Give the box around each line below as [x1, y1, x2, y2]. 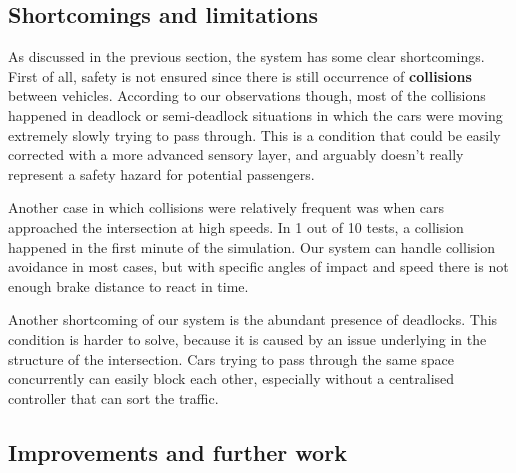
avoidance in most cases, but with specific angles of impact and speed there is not [8, 256, 509, 277]
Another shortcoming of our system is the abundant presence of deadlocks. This [8, 309, 498, 330]
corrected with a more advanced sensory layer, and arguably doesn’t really [8, 144, 464, 165]
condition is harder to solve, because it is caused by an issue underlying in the [8, 328, 487, 349]
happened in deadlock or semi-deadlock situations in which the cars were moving [8, 104, 503, 125]
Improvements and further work [8, 436, 347, 467]
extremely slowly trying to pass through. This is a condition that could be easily [8, 124, 501, 145]
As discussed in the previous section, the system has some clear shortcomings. [8, 46, 485, 67]
